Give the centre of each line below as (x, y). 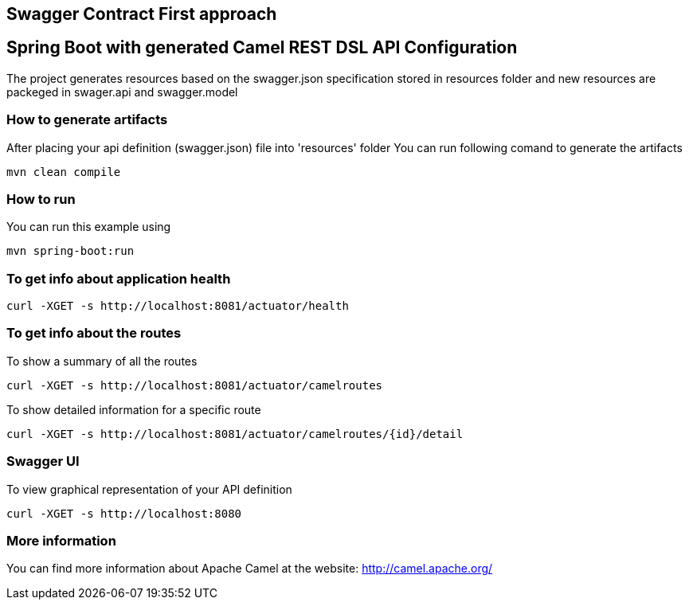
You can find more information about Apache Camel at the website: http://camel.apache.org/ (250, 569)
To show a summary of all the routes (102, 361)
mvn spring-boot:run (70, 251)
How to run (41, 199)
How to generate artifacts (87, 120)
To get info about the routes (94, 333)
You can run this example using (89, 227)
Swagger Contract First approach (142, 14)
